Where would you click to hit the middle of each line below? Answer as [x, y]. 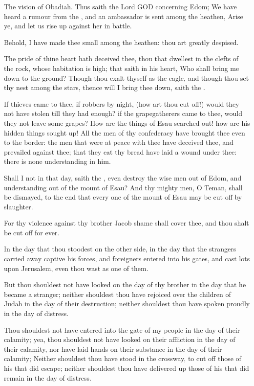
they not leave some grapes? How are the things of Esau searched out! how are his [127, 123]
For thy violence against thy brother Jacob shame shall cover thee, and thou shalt [127, 223]
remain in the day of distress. [48, 377]
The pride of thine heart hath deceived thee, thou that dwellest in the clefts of [121, 58]
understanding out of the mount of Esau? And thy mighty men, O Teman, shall [123, 187]
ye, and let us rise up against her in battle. [68, 26]
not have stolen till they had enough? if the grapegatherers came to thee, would [123, 113]
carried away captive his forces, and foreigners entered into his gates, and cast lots [127, 259]
